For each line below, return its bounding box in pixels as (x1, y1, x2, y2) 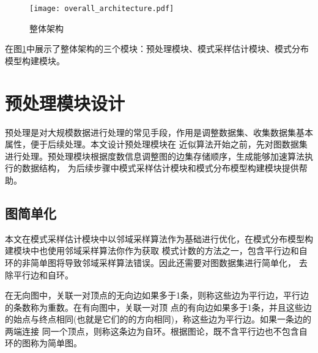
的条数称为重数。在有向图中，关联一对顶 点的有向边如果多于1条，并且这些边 (5, 300, 312, 313)
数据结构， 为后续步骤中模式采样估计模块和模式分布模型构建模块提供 (21, 162, 299, 174)
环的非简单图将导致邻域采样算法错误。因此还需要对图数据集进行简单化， (5, 256, 296, 269)
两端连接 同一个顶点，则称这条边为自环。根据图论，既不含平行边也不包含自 (5, 324, 308, 337)
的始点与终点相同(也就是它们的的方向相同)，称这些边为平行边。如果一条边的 (5, 313, 311, 325)
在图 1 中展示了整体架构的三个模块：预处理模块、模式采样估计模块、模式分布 (5, 42, 309, 55)
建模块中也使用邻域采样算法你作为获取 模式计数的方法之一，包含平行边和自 (5, 244, 308, 257)
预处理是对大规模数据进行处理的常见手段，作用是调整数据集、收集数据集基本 (5, 125, 313, 138)
